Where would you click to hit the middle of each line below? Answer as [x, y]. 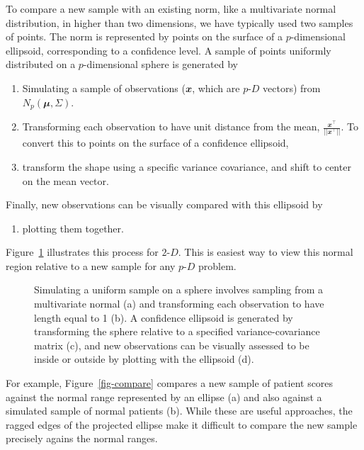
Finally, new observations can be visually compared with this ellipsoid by [164, 204]
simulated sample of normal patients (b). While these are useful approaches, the [179, 411]
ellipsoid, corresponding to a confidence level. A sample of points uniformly [169, 50]
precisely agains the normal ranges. [82, 438]
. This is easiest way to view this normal [266, 252]
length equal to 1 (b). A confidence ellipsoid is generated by [164, 317]
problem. [217, 265]
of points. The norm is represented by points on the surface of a [144, 36]
